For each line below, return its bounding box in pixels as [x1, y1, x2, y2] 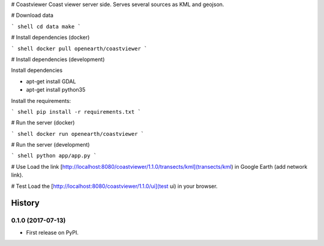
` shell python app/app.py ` [11, 153, 97, 159]
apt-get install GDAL [26, 78, 76, 85]
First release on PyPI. [26, 229, 79, 236]
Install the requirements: [11, 97, 71, 104]
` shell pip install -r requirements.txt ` [11, 108, 141, 115]
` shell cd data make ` [11, 23, 81, 30]
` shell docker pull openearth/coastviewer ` [11, 45, 148, 52]
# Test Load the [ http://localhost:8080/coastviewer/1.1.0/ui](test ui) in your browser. [11, 183, 218, 190]
